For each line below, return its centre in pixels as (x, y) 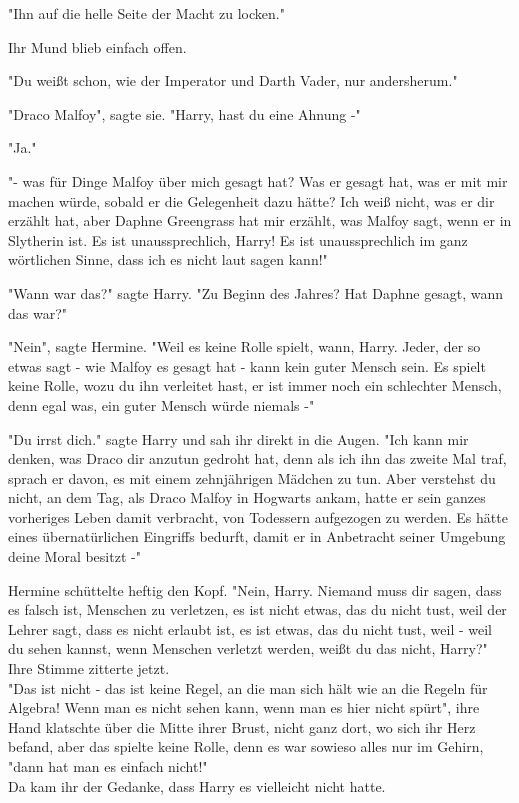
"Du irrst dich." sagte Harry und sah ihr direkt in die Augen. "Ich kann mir (238, 438)
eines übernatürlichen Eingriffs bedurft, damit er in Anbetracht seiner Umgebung (257, 536)
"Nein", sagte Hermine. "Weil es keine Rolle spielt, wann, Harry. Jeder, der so (244, 346)
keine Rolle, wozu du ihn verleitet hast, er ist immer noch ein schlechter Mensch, (255, 385)
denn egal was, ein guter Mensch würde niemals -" (161, 404)
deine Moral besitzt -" (74, 556)
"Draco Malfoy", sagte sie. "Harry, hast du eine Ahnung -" (184, 113)
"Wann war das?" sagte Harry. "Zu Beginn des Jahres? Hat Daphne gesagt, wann (256, 292)
